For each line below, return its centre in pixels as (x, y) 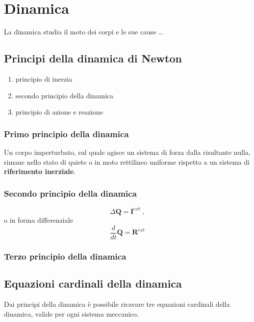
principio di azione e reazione (59, 112)
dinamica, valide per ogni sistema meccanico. (71, 313)
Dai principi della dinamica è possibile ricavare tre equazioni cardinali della (117, 304)
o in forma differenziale (38, 220)
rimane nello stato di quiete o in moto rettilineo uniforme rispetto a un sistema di (127, 161)
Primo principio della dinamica (66, 133)
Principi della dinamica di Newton (93, 58)
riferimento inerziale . (40, 171)
